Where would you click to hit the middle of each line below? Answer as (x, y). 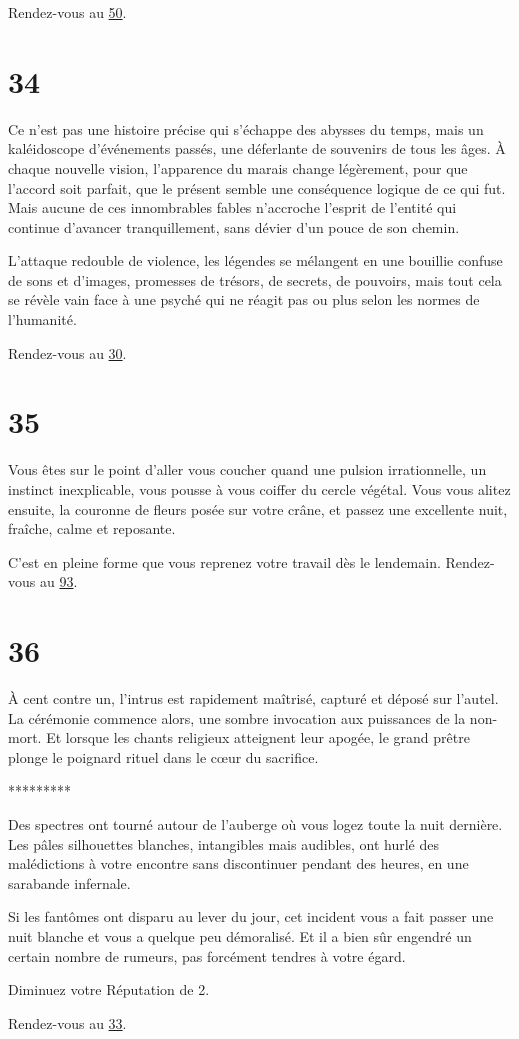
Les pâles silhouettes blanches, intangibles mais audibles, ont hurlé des (224, 843)
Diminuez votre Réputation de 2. (109, 989)
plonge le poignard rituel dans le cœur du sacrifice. (163, 756)
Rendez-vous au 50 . (67, 12)
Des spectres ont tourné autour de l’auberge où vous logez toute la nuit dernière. (255, 824)
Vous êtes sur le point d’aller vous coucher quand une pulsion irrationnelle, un (247, 469)
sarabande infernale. (69, 882)
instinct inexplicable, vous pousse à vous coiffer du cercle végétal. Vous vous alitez (259, 488)
